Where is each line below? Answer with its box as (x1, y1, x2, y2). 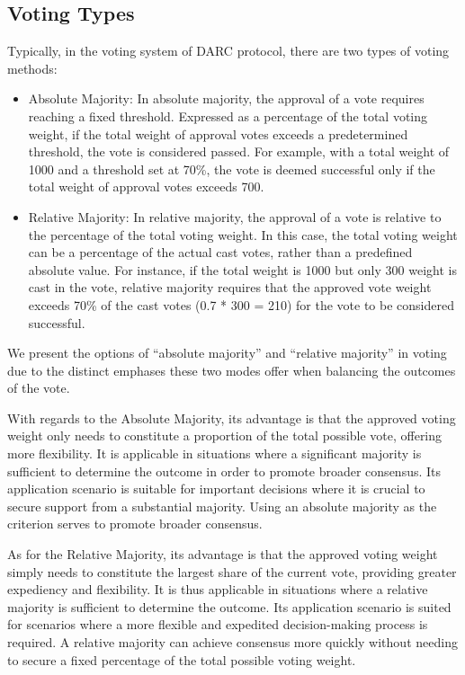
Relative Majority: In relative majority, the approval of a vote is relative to (28, 207, 442, 226)
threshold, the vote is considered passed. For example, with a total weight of (28, 142, 450, 161)
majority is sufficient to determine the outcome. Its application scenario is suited (7, 597, 452, 616)
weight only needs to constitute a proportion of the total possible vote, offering (7, 426, 443, 445)
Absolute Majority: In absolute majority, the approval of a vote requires (28, 89, 425, 108)
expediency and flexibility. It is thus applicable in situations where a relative (7, 580, 428, 599)
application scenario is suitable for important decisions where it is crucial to (7, 479, 425, 498)
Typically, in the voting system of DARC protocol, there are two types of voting (7, 41, 450, 60)
